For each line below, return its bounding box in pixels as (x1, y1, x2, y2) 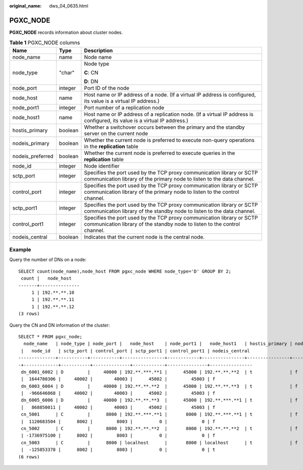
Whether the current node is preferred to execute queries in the (84, 149, 235, 156)
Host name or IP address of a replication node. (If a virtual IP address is (84, 111, 254, 118)
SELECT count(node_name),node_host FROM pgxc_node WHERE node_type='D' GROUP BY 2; (18, 268, 232, 274)
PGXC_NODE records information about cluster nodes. (9, 29, 123, 35)
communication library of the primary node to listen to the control (84, 188, 239, 195)
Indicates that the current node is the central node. (84, 233, 205, 240)
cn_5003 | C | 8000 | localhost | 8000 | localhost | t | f (21, 440, 298, 445)
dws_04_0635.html (49, 3, 88, 9)
